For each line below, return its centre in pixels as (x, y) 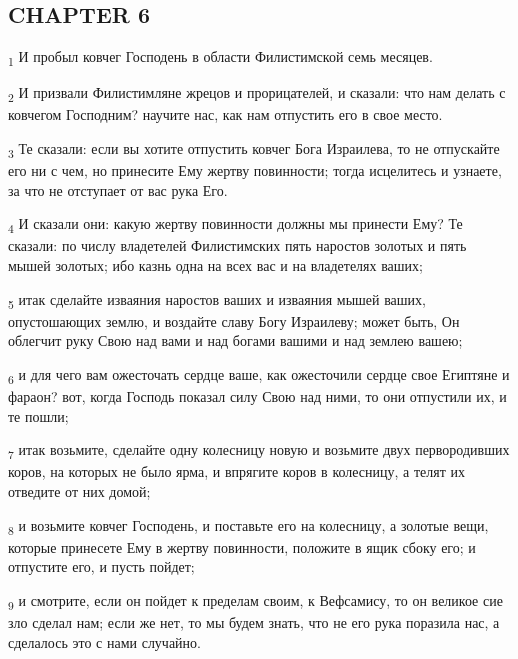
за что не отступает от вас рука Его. (118, 189)
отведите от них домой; (79, 491)
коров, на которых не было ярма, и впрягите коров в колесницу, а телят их (237, 471)
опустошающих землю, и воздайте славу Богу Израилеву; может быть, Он (234, 320)
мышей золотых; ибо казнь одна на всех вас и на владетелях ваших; (215, 265)
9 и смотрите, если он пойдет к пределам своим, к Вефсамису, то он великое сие (255, 601)
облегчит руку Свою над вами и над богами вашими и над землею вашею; (235, 340)
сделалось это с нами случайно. (105, 641)
